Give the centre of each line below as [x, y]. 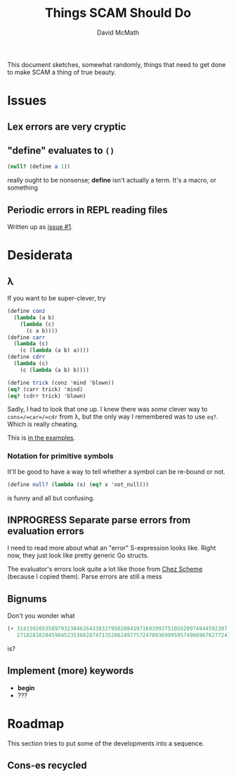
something [23, 187]
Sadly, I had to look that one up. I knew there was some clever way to [107, 409]
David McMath [118, 32]
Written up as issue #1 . [40, 227]
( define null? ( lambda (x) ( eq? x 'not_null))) [78, 484]
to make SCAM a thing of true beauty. [62, 72]
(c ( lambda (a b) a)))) [55, 350]
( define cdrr [26, 357]
